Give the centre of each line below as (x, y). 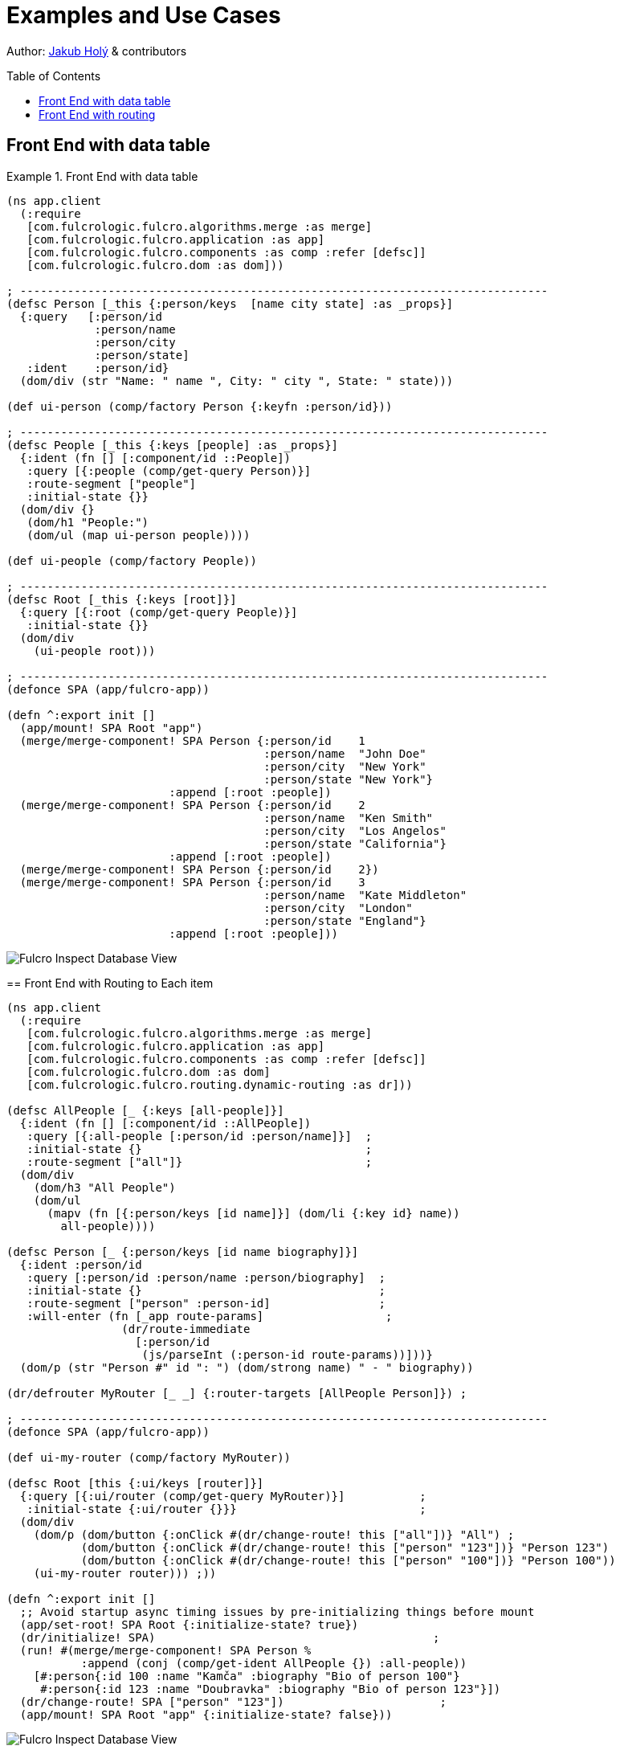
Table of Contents (54, 76)
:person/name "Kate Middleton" (365, 895)
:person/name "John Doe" (345, 753)
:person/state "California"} (355, 843)
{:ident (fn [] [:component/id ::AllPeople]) (165, 1123)
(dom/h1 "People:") (88, 522)
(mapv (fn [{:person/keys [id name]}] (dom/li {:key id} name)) (253, 1213)
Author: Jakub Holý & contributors (97, 51)
